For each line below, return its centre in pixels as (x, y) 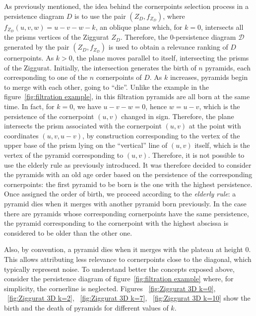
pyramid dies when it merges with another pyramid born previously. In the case (125, 203)
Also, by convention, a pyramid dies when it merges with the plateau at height (124, 249)
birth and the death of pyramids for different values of (86, 307)
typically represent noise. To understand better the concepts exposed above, (119, 269)
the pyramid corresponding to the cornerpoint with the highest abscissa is (116, 223)
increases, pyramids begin (209, 77)
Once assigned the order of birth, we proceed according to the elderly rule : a (120, 194)
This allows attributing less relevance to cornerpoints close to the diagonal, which (128, 259)
